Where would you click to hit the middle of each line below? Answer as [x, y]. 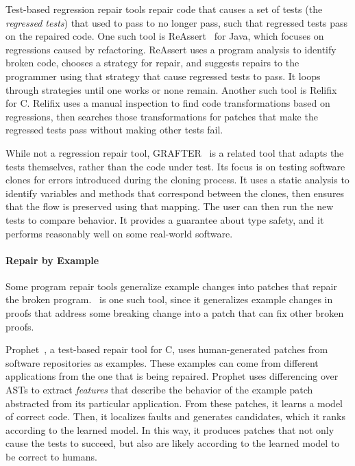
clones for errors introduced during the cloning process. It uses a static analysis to [177, 180]
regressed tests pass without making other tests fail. [114, 130]
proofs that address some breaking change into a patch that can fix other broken [175, 313]
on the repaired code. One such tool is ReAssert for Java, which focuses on [165, 36]
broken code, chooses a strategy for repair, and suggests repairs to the [152, 63]
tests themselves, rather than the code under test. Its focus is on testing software [175, 166]
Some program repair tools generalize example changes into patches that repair [171, 286]
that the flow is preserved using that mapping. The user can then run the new [170, 206]
